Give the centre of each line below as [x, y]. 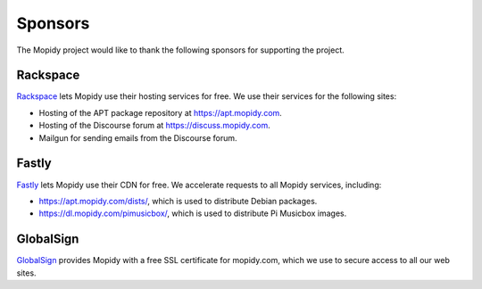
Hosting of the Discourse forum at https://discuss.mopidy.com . [155, 126]
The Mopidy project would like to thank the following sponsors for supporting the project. [181, 50]
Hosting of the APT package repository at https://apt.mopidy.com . [161, 112]
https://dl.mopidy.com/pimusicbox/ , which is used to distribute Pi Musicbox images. [193, 213]
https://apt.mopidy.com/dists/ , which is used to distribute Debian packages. [178, 201]
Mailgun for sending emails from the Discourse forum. [138, 137]
